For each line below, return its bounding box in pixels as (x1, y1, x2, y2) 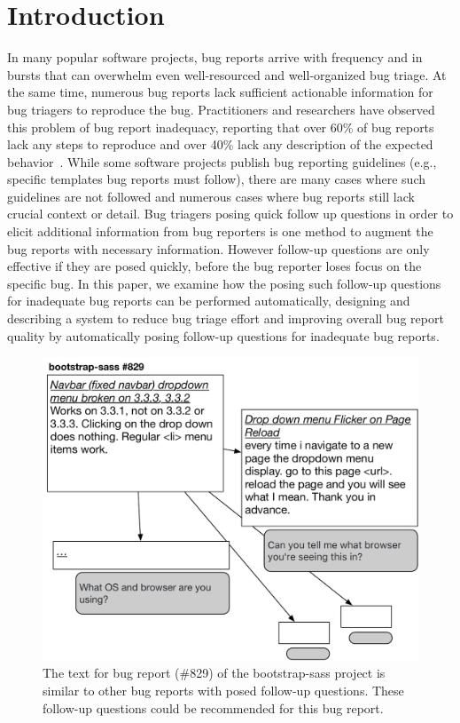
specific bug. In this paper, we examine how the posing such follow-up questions (7, 274, 441, 292)
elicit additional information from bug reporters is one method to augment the (7, 222, 433, 241)
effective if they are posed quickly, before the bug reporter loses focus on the (7, 257, 422, 275)
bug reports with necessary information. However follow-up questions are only (7, 239, 430, 258)
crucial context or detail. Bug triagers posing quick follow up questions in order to (7, 204, 454, 223)
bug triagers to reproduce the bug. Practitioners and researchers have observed (7, 99, 435, 118)
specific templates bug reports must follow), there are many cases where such (7, 170, 425, 188)
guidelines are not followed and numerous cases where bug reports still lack (7, 187, 415, 205)
